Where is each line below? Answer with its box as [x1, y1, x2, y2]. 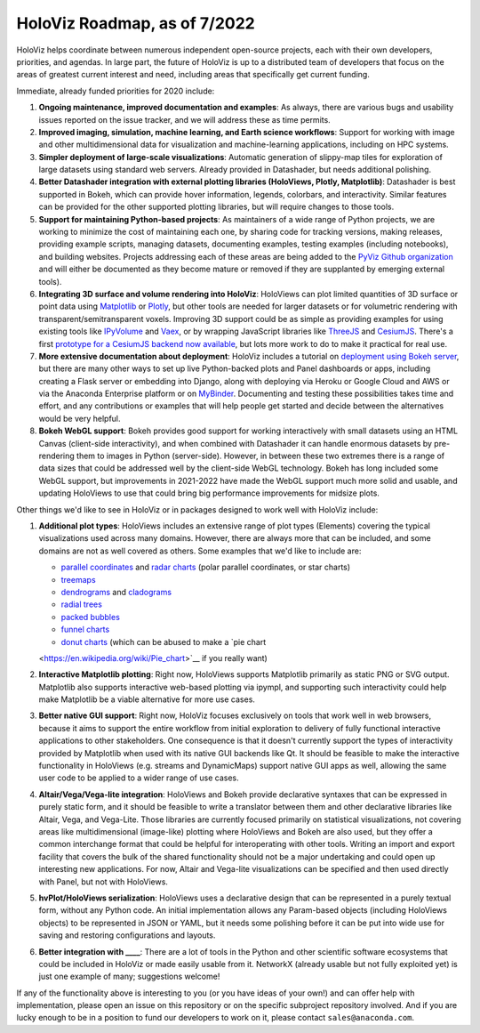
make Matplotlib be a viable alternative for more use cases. [38, 694, 255, 705]
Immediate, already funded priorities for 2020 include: [16, 85, 215, 96]
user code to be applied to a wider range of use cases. [38, 772, 239, 783]
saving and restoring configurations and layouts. [38, 930, 216, 940]
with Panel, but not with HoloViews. [38, 876, 169, 887]
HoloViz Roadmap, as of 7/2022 [16, 13, 255, 33]
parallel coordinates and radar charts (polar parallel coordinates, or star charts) [60, 561, 351, 573]
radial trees [60, 599, 102, 609]
